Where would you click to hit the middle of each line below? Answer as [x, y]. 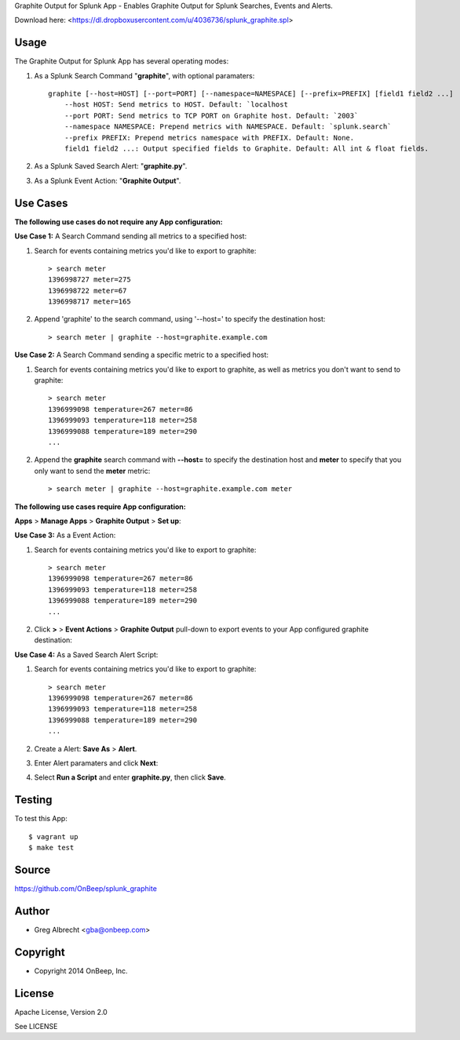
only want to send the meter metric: [92, 471]
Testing [33, 800]
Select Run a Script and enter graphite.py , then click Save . [130, 777]
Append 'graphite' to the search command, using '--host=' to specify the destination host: [180, 319]
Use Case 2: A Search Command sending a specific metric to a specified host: [142, 355]
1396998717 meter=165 [89, 302]
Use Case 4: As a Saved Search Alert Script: [86, 654]
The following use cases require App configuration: [100, 507]
